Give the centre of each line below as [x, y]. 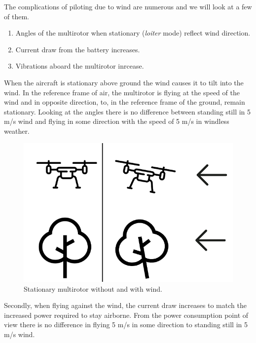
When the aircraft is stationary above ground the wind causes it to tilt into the [124, 82]
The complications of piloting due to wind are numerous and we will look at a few [128, 6]
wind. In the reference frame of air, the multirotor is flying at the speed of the [122, 92]
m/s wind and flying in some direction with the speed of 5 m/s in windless [117, 121]
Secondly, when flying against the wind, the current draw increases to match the [125, 305]
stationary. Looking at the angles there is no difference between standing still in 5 [128, 111]
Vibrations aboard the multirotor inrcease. [80, 66]
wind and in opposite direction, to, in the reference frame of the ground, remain [125, 102]
